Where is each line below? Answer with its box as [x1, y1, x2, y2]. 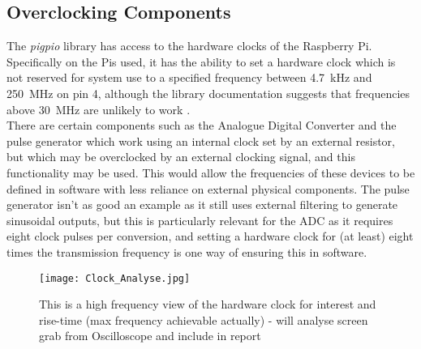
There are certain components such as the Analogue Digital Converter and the [6, 117, 397, 134]
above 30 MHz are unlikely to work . [6, 100, 191, 117]
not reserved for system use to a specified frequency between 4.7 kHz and [6, 69, 372, 86]
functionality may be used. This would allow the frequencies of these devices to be [6, 164, 415, 181]
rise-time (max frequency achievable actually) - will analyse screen [39, 311, 368, 328]
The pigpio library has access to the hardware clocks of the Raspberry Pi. [6, 37, 372, 54]
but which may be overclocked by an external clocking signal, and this [6, 148, 355, 165]
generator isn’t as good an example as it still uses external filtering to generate [6, 196, 398, 213]
